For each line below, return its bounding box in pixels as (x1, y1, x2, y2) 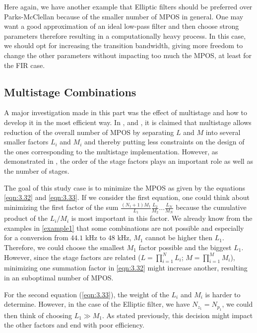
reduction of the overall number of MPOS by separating (4, 127, 174, 137)
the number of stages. (4, 165, 69, 176)
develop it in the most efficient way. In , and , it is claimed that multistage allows (4, 117, 252, 127)
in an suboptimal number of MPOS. (4, 272, 114, 283)
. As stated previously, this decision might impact (102, 310, 253, 320)
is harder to (205, 289, 241, 299)
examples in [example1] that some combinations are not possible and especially (4, 222, 244, 233)
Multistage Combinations (4, 84, 136, 99)
